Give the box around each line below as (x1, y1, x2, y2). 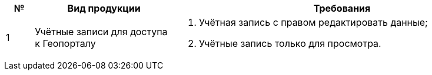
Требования (313, 2, 371, 14)
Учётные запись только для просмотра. (198, 37, 381, 49)
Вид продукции (67, 2, 141, 14)
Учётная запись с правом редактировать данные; (198, 16, 428, 28)
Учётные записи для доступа (35, 26, 168, 37)
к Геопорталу (35, 37, 96, 49)
